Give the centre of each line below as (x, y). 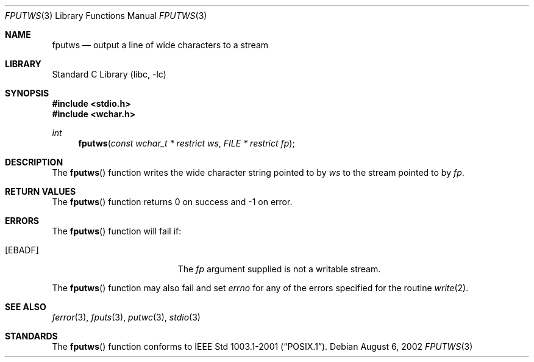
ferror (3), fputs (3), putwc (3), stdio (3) (126, 317)
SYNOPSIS (27, 93)
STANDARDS (31, 336)
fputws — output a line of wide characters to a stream (160, 45)
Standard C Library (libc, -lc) (109, 74)
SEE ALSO (26, 307)
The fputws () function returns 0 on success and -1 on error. (172, 202)
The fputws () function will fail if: (117, 231)
